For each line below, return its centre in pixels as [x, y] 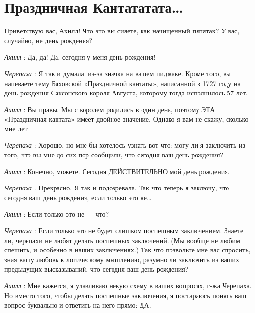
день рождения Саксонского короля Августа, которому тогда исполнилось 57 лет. [126, 93]
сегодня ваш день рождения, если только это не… [78, 197]
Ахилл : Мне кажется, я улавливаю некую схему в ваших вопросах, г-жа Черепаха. [128, 285]
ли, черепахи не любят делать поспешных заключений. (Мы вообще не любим [122, 240]
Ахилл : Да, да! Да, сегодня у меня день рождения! [80, 57]
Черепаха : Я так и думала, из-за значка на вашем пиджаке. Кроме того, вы [118, 73]
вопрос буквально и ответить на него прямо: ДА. [78, 305]
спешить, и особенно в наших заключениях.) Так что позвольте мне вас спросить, [127, 250]
